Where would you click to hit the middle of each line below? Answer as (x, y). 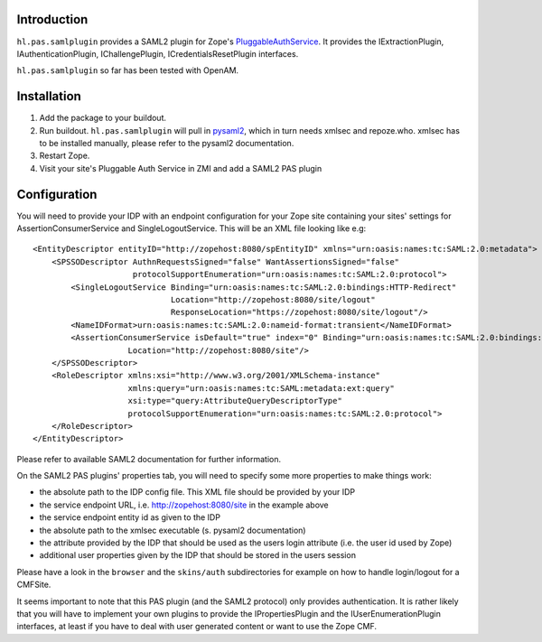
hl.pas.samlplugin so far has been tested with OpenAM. (128, 70)
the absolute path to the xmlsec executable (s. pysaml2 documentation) (173, 530)
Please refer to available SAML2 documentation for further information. (149, 459)
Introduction (52, 19)
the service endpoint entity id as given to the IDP (130, 517)
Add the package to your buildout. (103, 118)
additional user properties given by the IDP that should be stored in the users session (198, 555)
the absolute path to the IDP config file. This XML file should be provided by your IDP (197, 492)
